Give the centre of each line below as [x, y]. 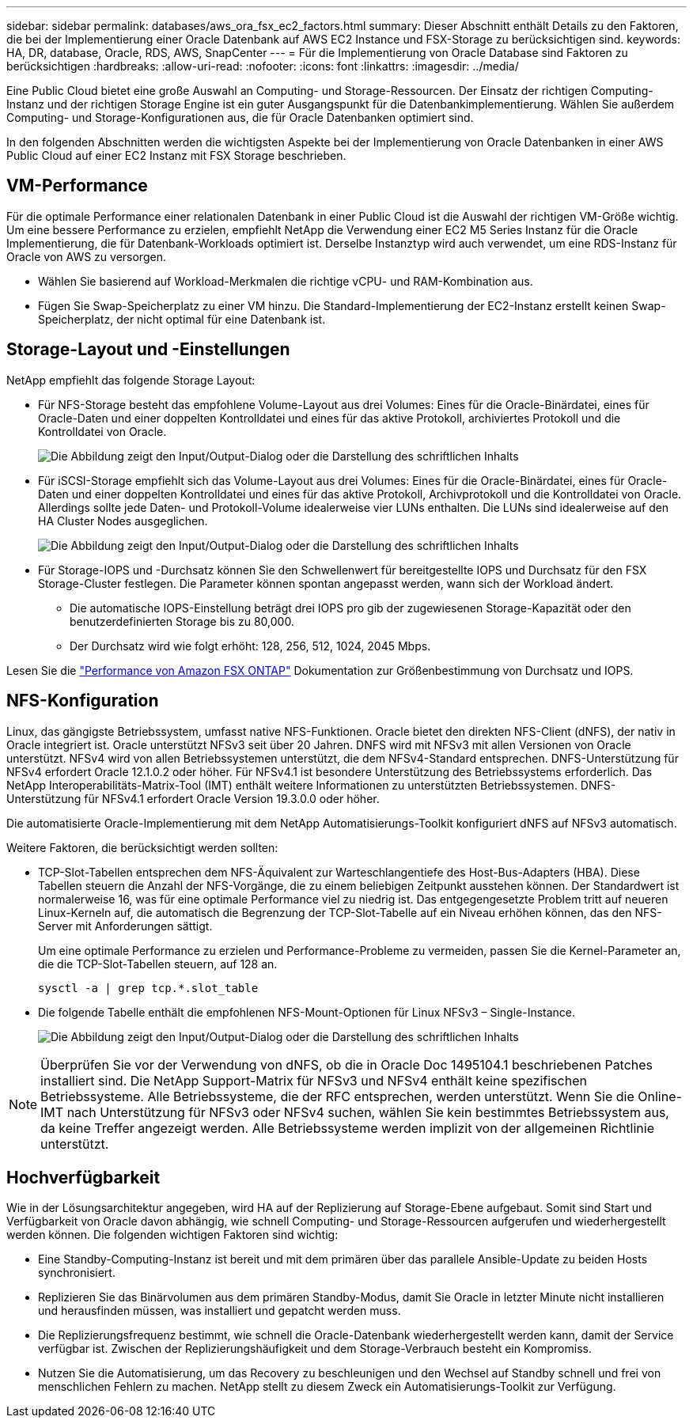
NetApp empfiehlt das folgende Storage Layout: [131, 380]
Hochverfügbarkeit [83, 1177]
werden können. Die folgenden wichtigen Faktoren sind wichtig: [172, 1235]
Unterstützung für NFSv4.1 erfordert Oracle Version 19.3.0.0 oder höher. [193, 798]
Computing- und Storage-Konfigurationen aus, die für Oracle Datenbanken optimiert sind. [240, 117]
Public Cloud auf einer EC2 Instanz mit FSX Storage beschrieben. [176, 155]
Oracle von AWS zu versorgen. [86, 256]
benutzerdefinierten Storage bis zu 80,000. [182, 621]
